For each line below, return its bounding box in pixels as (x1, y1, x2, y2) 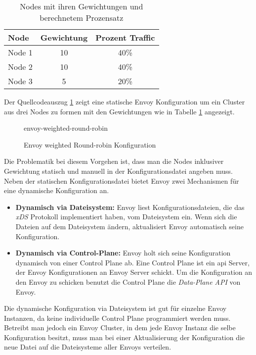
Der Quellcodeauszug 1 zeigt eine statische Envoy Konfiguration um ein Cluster (4, 97, 245, 106)
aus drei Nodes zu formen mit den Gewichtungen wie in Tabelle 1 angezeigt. (4, 106, 235, 116)
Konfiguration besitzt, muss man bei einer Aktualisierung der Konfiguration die (4, 332, 245, 342)
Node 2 (8, 61, 33, 72)
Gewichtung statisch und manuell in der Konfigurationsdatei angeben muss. (4, 165, 233, 176)
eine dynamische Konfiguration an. (4, 185, 109, 196)
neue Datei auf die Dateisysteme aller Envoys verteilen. (4, 342, 171, 352)
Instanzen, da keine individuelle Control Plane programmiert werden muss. (4, 312, 231, 323)
